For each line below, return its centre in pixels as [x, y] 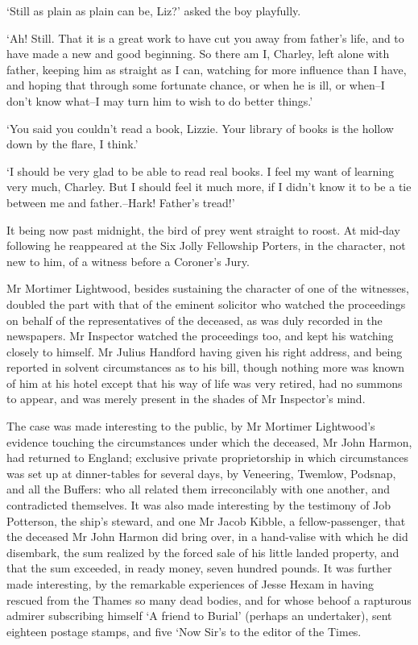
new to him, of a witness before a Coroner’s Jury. [128, 261]
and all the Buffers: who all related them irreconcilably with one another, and [199, 489]
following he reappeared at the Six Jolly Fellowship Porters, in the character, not [206, 246]
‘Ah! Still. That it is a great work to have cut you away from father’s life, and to [205, 37]
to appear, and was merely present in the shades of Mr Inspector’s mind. [186, 399]
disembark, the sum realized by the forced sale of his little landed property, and [203, 552]
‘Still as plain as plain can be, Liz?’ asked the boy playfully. [154, 10]
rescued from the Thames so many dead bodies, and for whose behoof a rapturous [209, 599]
